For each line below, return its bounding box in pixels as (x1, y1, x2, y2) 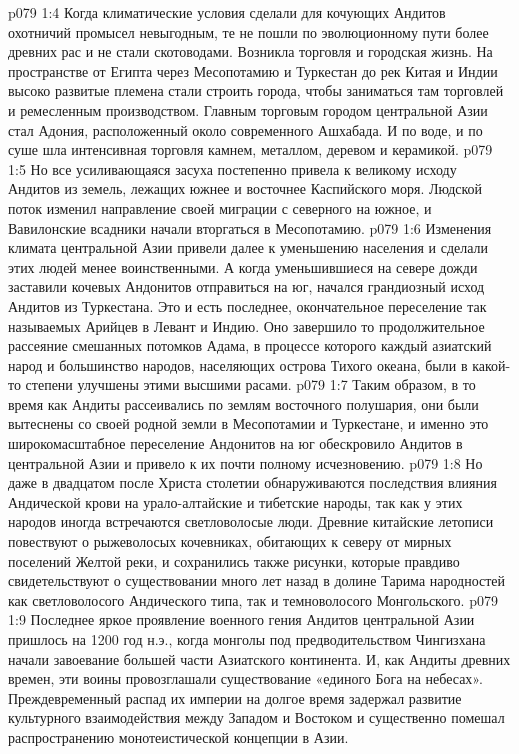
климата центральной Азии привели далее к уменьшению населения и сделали (8, 237, 489, 258)
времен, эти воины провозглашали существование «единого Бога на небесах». (8, 668, 483, 689)
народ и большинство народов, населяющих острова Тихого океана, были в (8, 354, 468, 375)
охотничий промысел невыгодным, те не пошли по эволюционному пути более (8, 21, 489, 42)
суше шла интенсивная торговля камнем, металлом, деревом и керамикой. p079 (8, 139, 493, 160)
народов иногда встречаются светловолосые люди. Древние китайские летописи (8, 511, 494, 532)
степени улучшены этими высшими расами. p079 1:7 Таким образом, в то (25, 374, 476, 395)
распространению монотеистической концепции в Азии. (8, 726, 349, 747)
